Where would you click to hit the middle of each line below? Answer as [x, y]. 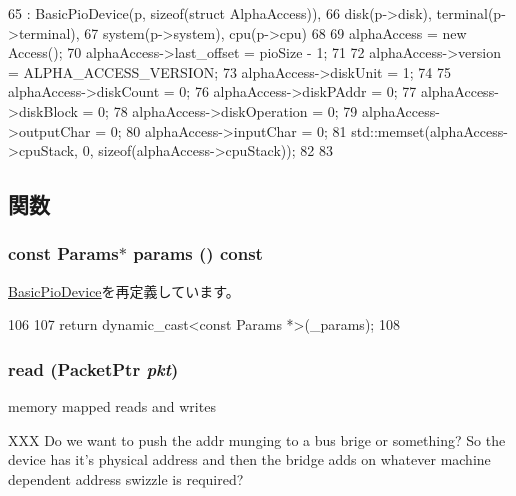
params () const [198, 253]
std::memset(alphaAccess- [429, 130]
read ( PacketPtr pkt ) [93, 368]
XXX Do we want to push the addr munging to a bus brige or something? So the [257, 439]
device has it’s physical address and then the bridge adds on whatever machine [249, 459]
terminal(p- [471, 13]
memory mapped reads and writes [112, 406]
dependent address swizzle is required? [126, 478]
